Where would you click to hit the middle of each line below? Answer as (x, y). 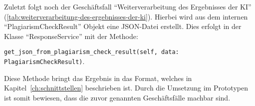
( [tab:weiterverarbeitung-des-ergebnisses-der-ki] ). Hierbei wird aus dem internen (126, 16)
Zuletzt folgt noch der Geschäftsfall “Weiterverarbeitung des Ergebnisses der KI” (128, 6)
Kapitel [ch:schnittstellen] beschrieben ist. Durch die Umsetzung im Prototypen (126, 88)
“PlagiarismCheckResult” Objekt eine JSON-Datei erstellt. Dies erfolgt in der (123, 26)
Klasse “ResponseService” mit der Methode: (71, 36)
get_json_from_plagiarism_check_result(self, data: (92, 52)
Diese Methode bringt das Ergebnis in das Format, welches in (98, 78)
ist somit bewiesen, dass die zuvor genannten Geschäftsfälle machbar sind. (117, 97)
